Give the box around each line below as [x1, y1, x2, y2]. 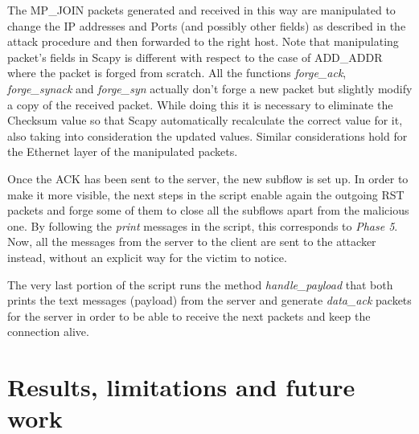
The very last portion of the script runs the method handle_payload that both [7, 276, 393, 293]
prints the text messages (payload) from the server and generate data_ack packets [7, 292, 412, 309]
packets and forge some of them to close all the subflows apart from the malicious [7, 202, 409, 219]
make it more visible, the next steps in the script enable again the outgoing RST [7, 186, 405, 203]
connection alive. [7, 323, 89, 340]
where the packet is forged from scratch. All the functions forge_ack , [7, 64, 347, 81]
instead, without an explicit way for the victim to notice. [7, 248, 287, 265]
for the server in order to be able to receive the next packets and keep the [7, 307, 371, 324]
